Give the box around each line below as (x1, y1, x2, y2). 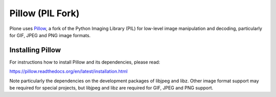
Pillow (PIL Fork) (9, 8, 80, 19)
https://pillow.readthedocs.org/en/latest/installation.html (9, 69, 128, 75)
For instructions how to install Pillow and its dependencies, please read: (9, 59, 160, 65)
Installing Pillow (9, 46, 61, 54)
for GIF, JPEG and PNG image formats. (9, 32, 91, 38)
